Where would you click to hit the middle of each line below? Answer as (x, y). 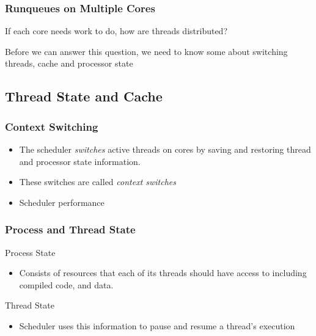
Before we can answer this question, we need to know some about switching (146, 51)
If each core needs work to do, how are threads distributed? (116, 31)
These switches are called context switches (98, 182)
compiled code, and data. (66, 284)
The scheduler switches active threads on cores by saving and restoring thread (165, 149)
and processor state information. (80, 161)
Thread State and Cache (84, 96)
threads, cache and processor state (69, 63)
